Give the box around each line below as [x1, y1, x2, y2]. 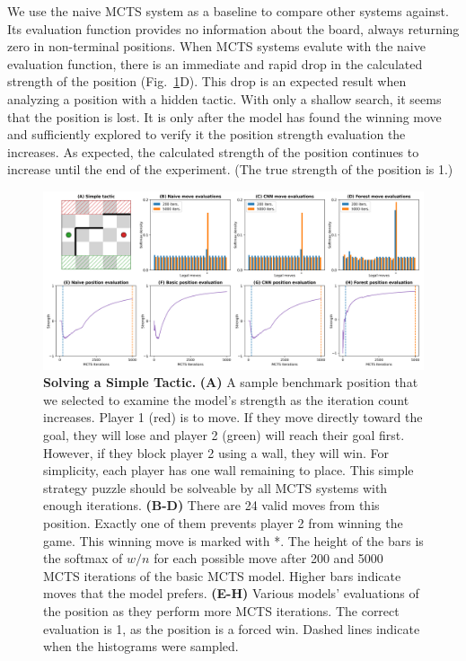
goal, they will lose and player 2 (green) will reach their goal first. [43, 426, 405, 445]
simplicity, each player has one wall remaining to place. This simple [43, 461, 414, 480]
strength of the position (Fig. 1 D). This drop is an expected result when [7, 72, 407, 91]
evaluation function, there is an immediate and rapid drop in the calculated [7, 54, 423, 73]
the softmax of [43, 549, 123, 568]
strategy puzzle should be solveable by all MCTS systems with [43, 478, 388, 497]
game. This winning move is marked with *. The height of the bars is [43, 531, 424, 550]
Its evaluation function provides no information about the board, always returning [7, 19, 460, 38]
